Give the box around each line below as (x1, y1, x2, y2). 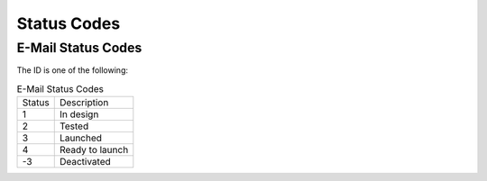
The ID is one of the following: (16, 65, 128, 76)
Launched (59, 131, 103, 144)
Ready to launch (59, 144, 129, 157)
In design (59, 108, 99, 121)
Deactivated (59, 156, 112, 168)
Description (59, 96, 109, 109)
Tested (59, 120, 89, 132)
